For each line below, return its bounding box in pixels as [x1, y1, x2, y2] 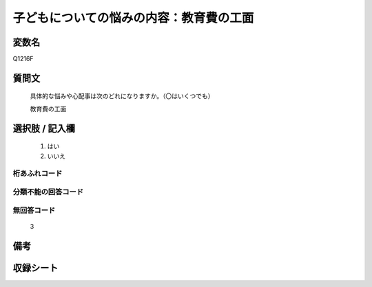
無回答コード [12, 205, 56, 215]
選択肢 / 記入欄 [12, 122, 76, 134]
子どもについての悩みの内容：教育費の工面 [12, 10, 254, 25]
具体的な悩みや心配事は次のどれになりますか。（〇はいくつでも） [30, 92, 214, 100]
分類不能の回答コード [12, 187, 84, 196]
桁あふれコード [12, 169, 63, 179]
